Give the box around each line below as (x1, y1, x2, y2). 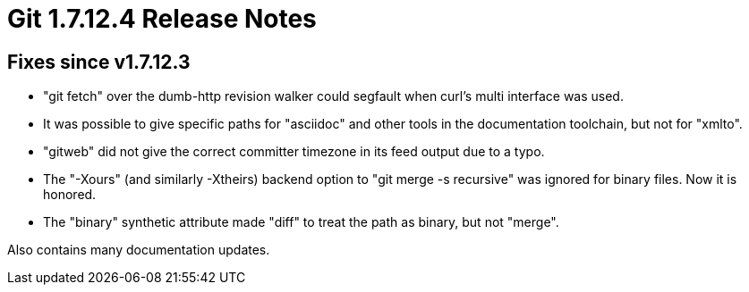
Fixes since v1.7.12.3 (7, 50, 191, 73)
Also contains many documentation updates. (7, 242, 270, 258)
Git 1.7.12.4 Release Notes (7, 4, 317, 34)
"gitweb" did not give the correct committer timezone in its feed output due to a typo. (43, 144, 545, 160)
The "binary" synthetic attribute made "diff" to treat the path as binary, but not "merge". (43, 214, 559, 230)
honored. (43, 187, 97, 203)
